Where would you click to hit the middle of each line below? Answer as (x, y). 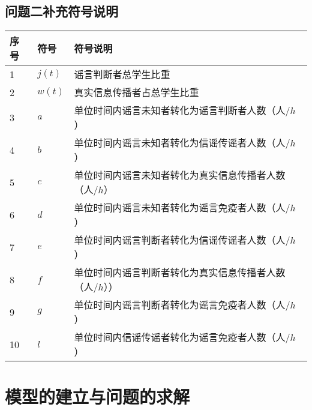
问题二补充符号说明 (61, 11)
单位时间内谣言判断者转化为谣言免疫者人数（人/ (182, 305)
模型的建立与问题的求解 (97, 396)
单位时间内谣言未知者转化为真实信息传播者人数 (180, 175)
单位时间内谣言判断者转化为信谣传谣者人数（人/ (182, 240)
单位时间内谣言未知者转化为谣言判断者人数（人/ (182, 110)
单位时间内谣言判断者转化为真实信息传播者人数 (180, 273)
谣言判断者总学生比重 (122, 74)
